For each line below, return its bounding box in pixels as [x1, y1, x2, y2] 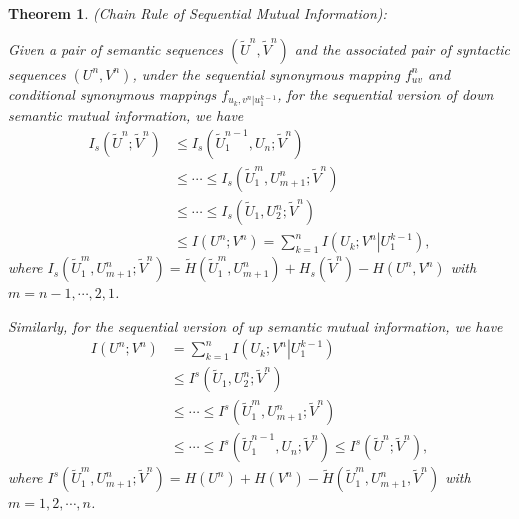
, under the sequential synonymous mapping [132, 63, 400, 84]
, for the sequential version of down [277, 83, 494, 104]
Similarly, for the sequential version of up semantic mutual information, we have [8, 315, 503, 336]
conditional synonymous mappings [8, 83, 217, 104]
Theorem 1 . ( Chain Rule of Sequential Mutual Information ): [8, 3, 387, 23]
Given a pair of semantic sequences [8, 38, 223, 59]
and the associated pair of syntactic [294, 38, 511, 59]
